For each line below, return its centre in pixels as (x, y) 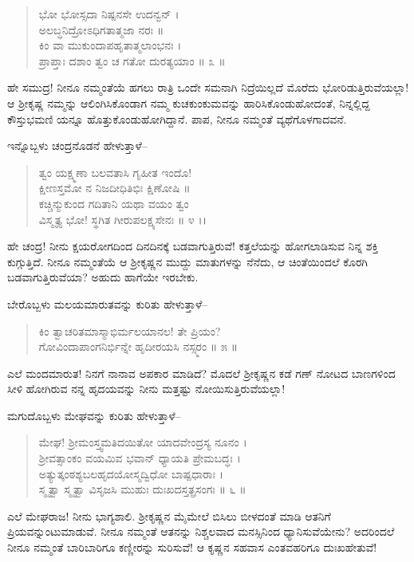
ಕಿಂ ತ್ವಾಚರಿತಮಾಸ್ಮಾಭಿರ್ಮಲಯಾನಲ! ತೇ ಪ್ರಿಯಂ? (130, 330)
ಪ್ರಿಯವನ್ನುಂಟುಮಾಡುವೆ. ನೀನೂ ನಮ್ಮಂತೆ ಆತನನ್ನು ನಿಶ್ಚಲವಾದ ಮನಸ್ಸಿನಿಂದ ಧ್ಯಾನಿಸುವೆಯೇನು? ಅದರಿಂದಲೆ (201, 531)
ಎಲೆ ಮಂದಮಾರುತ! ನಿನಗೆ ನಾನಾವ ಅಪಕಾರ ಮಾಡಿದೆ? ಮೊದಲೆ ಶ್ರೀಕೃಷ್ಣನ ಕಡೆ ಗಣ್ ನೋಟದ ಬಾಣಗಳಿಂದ (201, 373)
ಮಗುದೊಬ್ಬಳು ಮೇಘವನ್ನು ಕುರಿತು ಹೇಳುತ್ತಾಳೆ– (94, 415)
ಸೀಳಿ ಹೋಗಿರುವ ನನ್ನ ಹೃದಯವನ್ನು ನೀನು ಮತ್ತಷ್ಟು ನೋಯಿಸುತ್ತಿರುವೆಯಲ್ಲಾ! (146, 389)
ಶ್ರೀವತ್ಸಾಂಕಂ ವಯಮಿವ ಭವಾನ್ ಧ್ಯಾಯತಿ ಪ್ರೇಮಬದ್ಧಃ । (140, 458)
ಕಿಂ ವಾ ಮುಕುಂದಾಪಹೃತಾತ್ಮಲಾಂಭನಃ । (110, 45)
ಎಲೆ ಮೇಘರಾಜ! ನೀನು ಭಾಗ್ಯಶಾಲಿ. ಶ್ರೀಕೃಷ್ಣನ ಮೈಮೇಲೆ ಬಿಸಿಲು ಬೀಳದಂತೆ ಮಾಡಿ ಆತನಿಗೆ (169, 515)
